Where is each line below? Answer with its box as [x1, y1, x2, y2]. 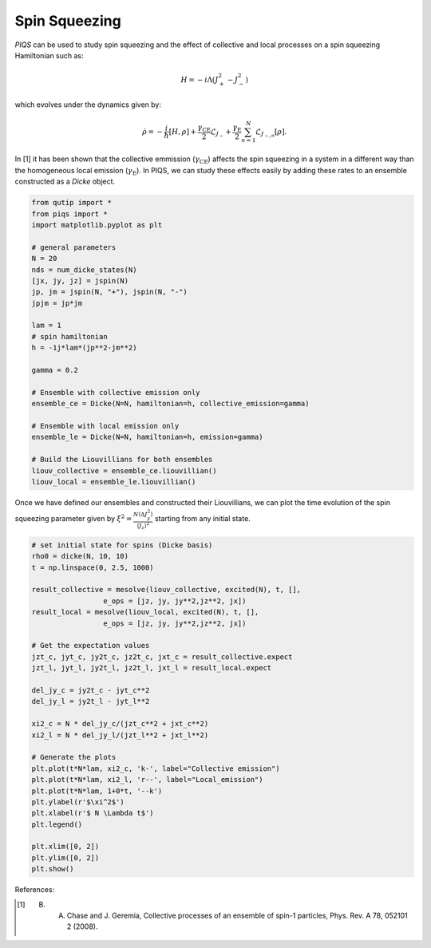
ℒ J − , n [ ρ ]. [255, 127, 287, 139]
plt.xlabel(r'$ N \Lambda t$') [31, 808, 155, 818]
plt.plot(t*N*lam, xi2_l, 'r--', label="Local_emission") [31, 775, 263, 784]
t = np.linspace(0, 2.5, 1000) [31, 563, 155, 572]
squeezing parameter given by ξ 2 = [14, 513, 132, 523]
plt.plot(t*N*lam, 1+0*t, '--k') [31, 786, 163, 796]
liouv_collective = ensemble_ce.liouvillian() [31, 466, 217, 475]
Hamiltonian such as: [14, 50, 84, 60]
